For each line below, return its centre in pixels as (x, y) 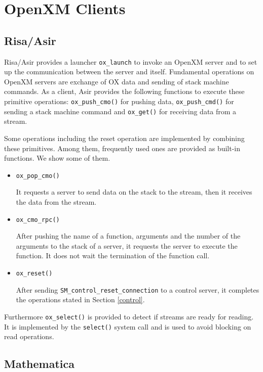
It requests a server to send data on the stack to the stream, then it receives (134, 192)
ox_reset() (34, 273)
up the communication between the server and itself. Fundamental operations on (129, 72)
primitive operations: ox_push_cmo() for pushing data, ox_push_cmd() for (119, 101)
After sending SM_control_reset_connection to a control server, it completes (138, 289)
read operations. (29, 336)
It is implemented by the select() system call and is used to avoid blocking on (128, 326)
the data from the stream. (56, 201)
